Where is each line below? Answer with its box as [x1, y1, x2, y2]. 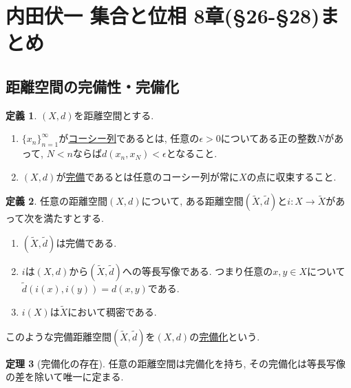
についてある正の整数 [220, 131, 317, 145]
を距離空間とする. [74, 108, 154, 122]
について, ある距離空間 [141, 194, 244, 208]
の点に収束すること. [246, 169, 337, 183]
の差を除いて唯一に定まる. [6, 369, 124, 384]
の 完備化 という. [189, 329, 260, 343]
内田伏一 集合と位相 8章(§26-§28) [6, 1, 320, 30]
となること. [166, 146, 217, 161]
